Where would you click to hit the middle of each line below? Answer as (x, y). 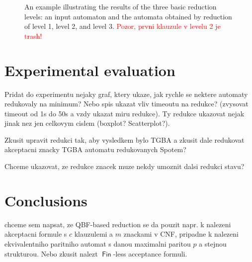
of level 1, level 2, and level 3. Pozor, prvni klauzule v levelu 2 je (123, 26)
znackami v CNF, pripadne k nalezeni (181, 234)
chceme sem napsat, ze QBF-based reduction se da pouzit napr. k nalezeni (118, 224)
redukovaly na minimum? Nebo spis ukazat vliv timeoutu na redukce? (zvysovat (126, 104)
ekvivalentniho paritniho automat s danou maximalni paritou (98, 243)
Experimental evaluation (90, 70)
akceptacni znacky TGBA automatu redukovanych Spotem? (95, 149)
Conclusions (46, 200)
